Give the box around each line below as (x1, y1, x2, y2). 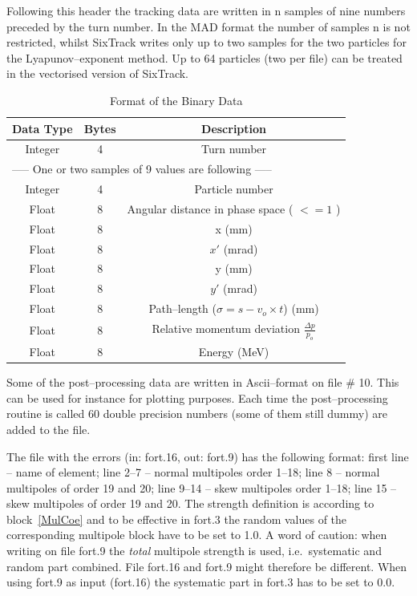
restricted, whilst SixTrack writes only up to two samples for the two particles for (6, 34, 407, 51)
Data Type (12, 120, 73, 136)
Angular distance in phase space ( (127, 200, 294, 217)
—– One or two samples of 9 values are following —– (12, 160, 272, 177)
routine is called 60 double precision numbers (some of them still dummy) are (6, 405, 387, 422)
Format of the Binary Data (109, 91, 243, 108)
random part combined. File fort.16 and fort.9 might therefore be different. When (6, 557, 407, 574)
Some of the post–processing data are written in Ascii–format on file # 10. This (6, 374, 399, 391)
